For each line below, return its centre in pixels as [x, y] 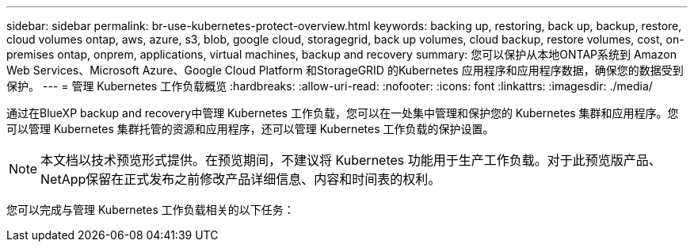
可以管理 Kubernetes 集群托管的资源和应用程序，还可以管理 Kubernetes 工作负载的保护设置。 [250, 129]
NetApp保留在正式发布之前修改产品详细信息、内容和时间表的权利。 [241, 179]
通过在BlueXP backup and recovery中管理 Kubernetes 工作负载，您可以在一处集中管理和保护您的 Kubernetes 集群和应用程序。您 [343, 113]
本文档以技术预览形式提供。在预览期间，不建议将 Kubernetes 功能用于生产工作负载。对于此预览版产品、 [351, 160]
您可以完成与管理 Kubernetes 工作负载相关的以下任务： [151, 210]
